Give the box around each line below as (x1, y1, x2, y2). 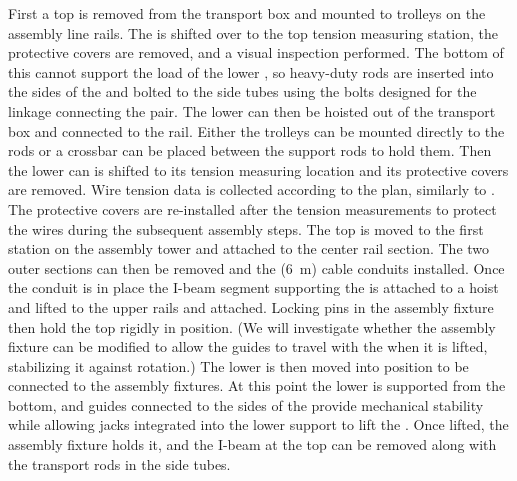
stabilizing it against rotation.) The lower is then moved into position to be (8, 355, 469, 376)
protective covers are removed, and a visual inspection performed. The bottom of (8, 42, 504, 63)
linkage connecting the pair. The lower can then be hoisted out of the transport (8, 100, 496, 121)
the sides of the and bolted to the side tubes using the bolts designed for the (8, 81, 477, 102)
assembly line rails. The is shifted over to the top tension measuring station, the (8, 22, 498, 43)
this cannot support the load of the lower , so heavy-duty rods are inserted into (8, 61, 494, 82)
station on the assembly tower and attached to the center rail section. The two (8, 238, 490, 259)
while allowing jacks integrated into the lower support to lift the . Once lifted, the (8, 414, 509, 435)
